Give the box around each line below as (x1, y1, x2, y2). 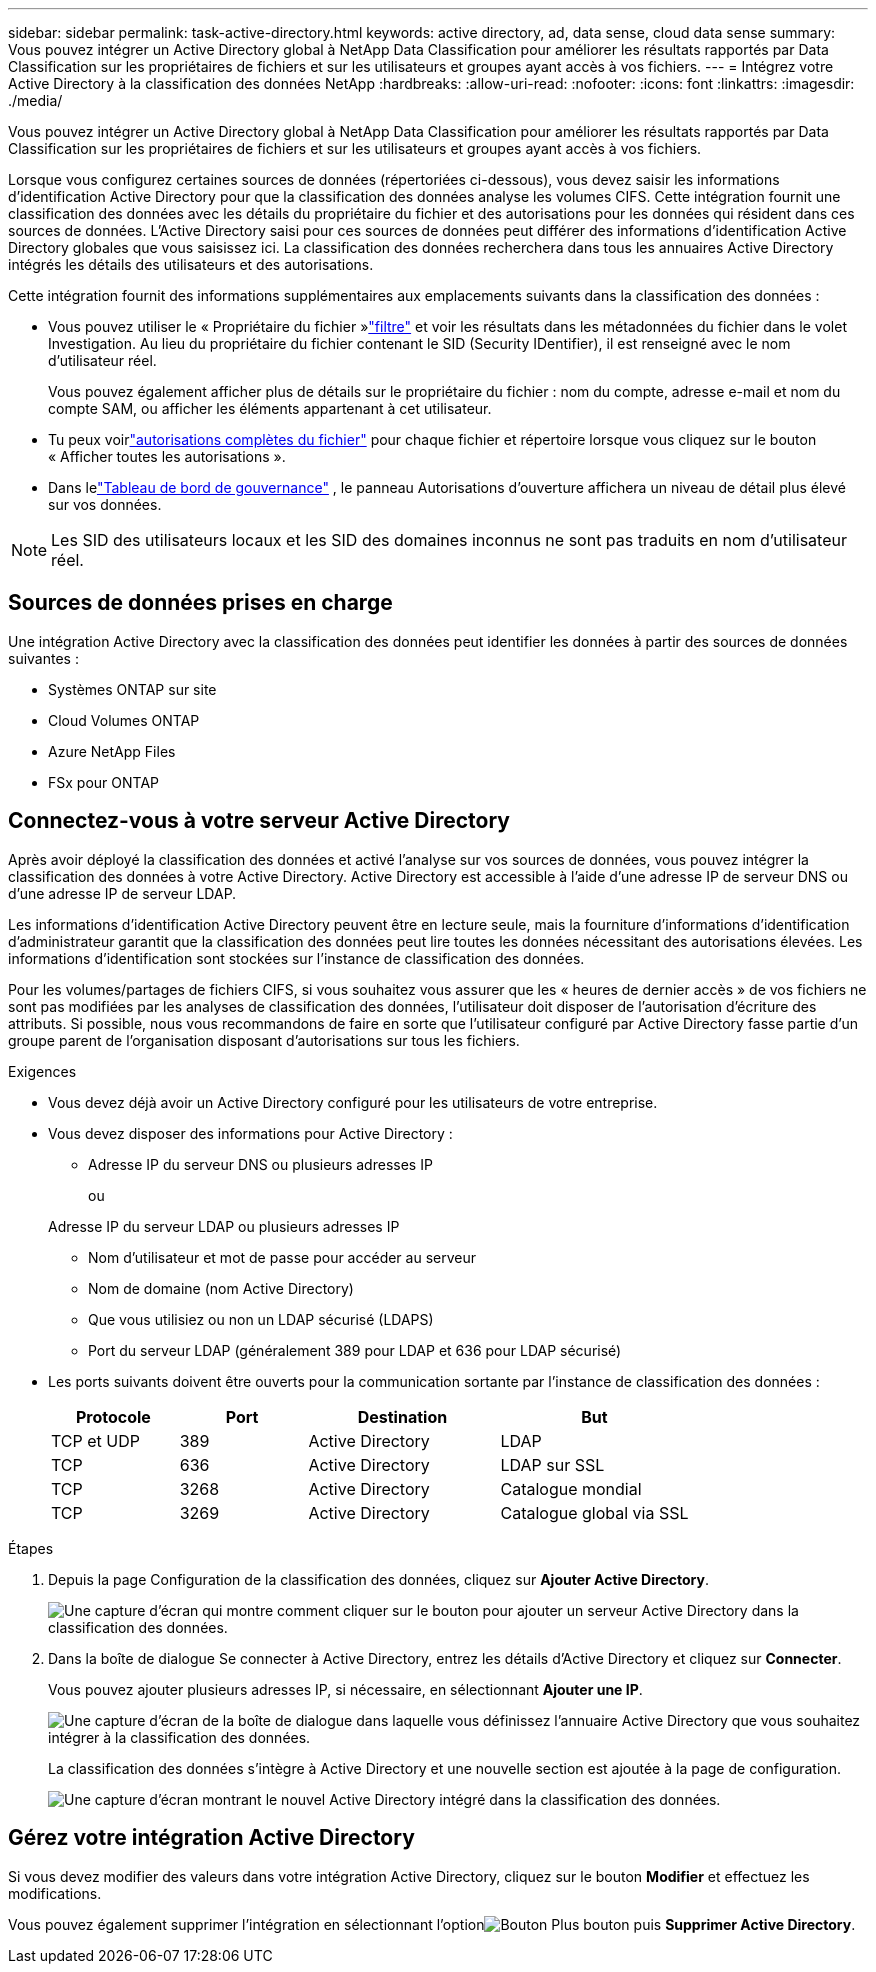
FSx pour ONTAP (48, 773, 159, 791)
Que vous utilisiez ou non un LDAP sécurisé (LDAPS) (88, 1310, 434, 1328)
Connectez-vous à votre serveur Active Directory (8, 808, 510, 834)
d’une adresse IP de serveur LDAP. (8, 884, 237, 902)
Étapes (8, 1539, 54, 1557)
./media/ (8, 92, 63, 109)
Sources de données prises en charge (8, 590, 393, 616)
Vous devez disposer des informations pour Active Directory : (48, 1124, 453, 1142)
